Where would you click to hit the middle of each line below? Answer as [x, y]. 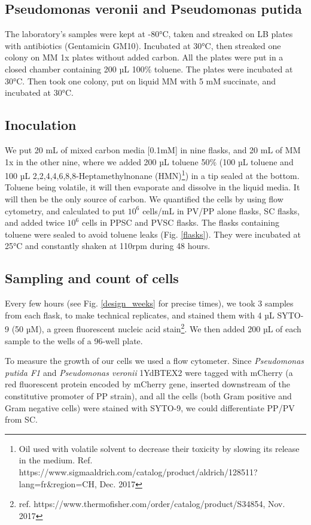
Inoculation [41, 125]
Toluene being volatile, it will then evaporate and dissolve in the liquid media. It [153, 187]
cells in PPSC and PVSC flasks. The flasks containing [180, 222]
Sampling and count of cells [92, 278]
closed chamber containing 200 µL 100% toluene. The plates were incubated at [149, 69]
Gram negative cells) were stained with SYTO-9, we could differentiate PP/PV [150, 407]
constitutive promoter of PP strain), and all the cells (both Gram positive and [148, 395]
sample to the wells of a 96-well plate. [74, 340]
